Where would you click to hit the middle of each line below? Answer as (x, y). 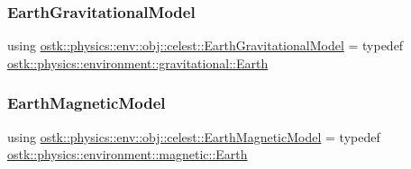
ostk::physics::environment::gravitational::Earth (138, 62)
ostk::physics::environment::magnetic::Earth (128, 154)
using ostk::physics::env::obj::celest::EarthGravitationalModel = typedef (205, 45)
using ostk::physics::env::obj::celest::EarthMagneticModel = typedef (194, 136)
